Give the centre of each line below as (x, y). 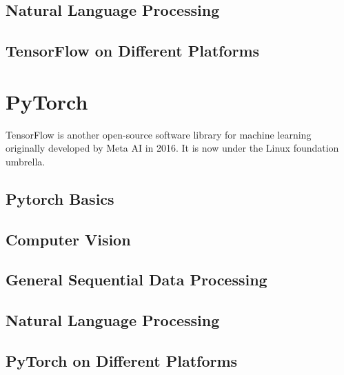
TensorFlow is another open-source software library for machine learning (159, 134)
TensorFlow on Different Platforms (133, 51)
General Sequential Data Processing (136, 280)
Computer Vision (68, 239)
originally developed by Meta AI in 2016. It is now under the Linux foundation (172, 148)
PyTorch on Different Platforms (122, 360)
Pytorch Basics (60, 198)
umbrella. (26, 161)
